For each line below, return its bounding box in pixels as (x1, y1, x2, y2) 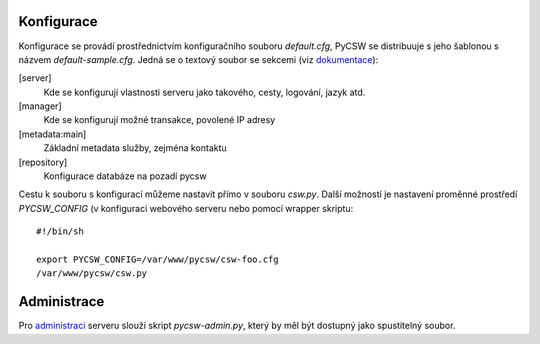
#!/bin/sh (36, 226, 84, 237)
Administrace (18, 293, 105, 310)
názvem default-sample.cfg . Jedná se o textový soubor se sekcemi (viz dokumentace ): (18, 53, 379, 65)
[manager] (18, 100, 62, 112)
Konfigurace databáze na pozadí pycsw (43, 170, 207, 182)
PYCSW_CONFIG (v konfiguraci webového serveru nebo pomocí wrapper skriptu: (18, 202, 354, 214)
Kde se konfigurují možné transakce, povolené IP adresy (43, 114, 276, 126)
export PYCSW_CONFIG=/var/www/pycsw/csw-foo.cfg (36, 253, 279, 265)
